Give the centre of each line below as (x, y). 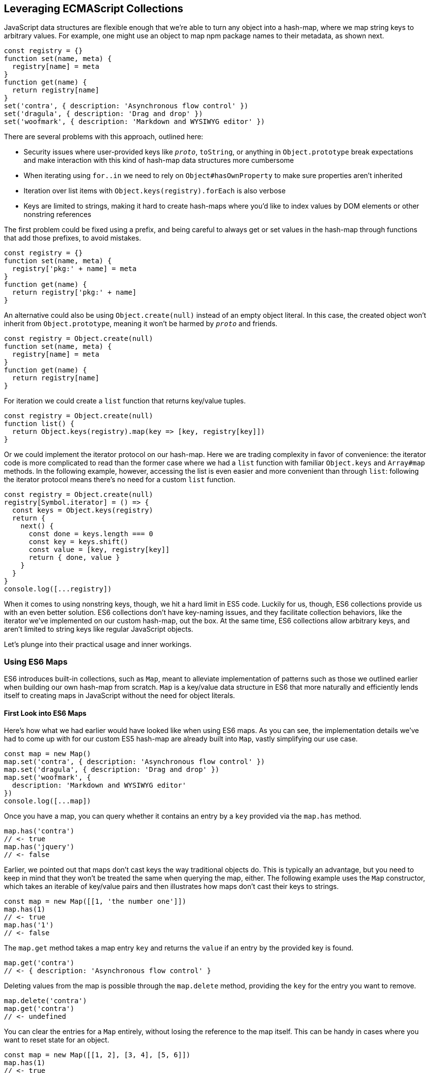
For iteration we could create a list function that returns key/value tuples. (125, 401)
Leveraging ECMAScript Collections (94, 9)
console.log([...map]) (48, 801)
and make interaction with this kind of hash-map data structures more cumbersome (159, 160)
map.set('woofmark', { (48, 778)
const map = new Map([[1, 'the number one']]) (95, 902)
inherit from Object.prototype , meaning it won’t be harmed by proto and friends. (141, 324)
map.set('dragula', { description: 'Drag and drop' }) (112, 770)
